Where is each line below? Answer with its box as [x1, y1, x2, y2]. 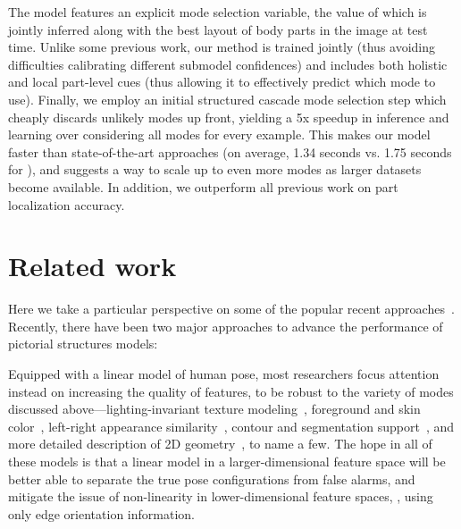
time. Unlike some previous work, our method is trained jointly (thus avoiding [8, 38, 436, 56]
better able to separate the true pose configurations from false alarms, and [8, 469, 415, 488]
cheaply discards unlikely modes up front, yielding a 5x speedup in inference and [8, 107, 449, 126]
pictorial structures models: [8, 334, 158, 353]
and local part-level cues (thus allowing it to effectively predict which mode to [8, 72, 436, 91]
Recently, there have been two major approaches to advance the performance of [8, 316, 443, 335]
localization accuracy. [8, 195, 125, 214]
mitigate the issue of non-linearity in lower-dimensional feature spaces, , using [8, 487, 433, 506]
